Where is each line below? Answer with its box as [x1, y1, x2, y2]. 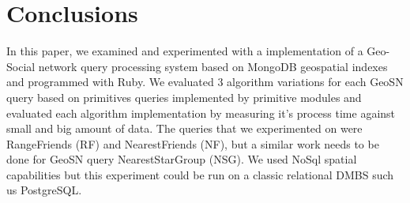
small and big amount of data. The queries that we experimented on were [6, 120, 363, 137]
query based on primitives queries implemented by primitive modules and [6, 88, 362, 105]
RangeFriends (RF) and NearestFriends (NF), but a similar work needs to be [6, 135, 379, 152]
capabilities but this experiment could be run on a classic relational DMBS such [6, 166, 394, 182]
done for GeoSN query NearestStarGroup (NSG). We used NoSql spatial [6, 151, 357, 167]
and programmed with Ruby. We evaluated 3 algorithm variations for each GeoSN [6, 73, 404, 90]
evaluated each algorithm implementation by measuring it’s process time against [6, 104, 396, 121]
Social [6, 58, 36, 74]
